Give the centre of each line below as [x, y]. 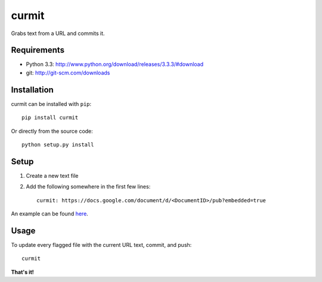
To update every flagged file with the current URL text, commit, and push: [101, 245]
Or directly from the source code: [52, 131]
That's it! [22, 272]
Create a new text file [52, 176]
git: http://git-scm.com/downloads [68, 73]
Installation [32, 90]
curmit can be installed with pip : [51, 104]
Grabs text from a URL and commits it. [58, 33]
